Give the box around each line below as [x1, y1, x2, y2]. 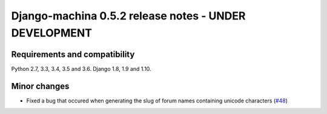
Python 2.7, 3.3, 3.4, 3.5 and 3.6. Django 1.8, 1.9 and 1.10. [11, 65, 151, 72]
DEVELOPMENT [11, 26, 93, 39]
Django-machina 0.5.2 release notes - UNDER [11, 9, 246, 22]
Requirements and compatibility [11, 49, 135, 59]
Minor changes [11, 81, 70, 91]
